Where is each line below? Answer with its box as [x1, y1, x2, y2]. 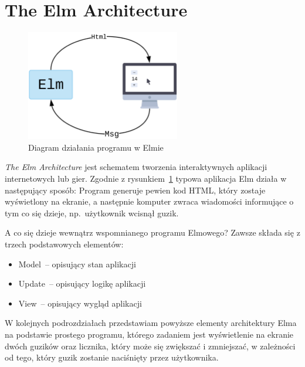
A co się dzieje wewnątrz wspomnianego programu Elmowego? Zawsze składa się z [5, 226, 300, 239]
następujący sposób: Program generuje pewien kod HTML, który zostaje [5, 183, 266, 196]
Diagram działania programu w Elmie [28, 141, 164, 153]
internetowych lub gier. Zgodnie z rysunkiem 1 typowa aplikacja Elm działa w [5, 172, 287, 184]
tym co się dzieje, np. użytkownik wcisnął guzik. [5, 206, 179, 219]
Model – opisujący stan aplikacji [18, 257, 136, 270]
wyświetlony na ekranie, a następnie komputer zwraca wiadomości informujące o [5, 195, 294, 208]
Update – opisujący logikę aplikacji [18, 277, 146, 290]
